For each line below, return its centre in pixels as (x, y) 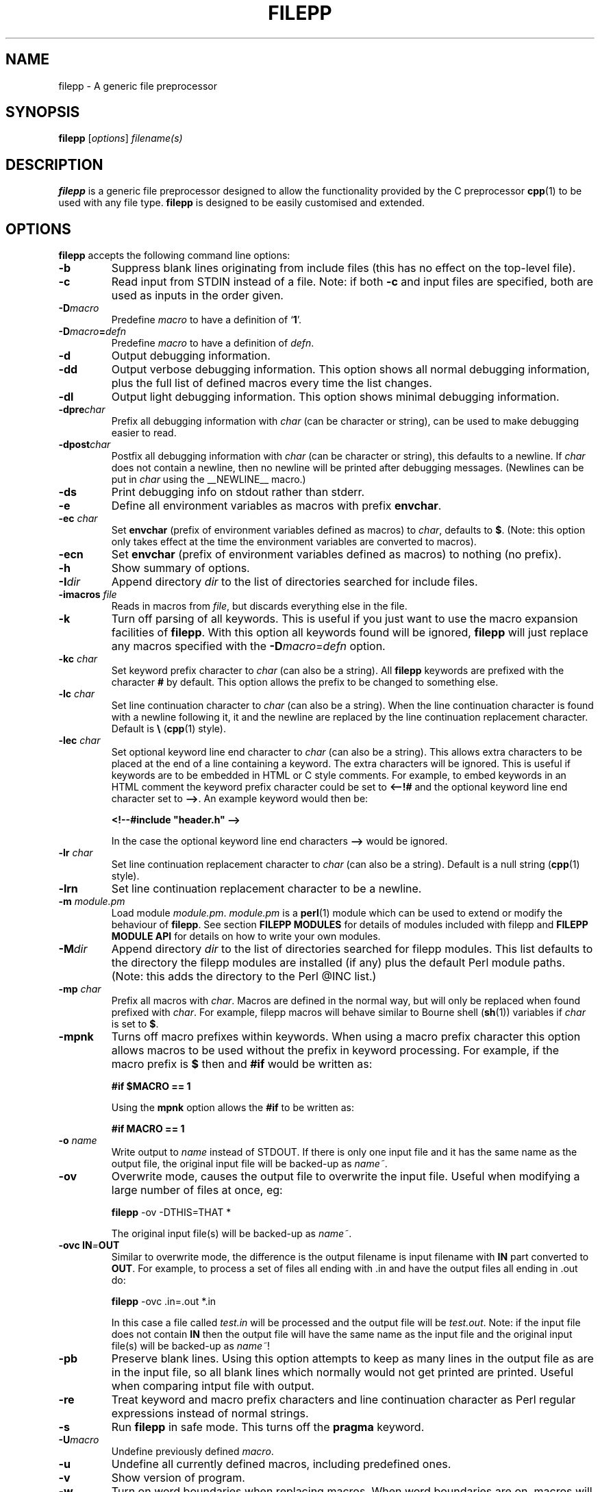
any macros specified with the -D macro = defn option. (248, 646)
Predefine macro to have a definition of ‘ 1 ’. (207, 320)
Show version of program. (178, 1478)
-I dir (70, 582)
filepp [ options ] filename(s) (121, 138)
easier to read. (144, 433)
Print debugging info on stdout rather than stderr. (238, 492)
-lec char (79, 741)
